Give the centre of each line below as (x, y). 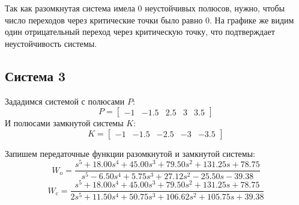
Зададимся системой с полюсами (65, 101)
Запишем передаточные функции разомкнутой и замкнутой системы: (130, 153)
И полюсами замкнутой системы (64, 123)
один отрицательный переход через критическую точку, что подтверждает (140, 32)
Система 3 (35, 75)
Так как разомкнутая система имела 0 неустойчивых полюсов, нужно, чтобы (145, 8)
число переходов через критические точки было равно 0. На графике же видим (149, 20)
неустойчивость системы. (51, 43)
